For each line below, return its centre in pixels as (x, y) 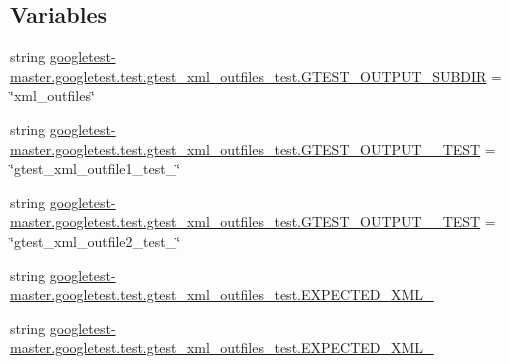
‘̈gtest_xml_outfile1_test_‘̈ (95, 168)
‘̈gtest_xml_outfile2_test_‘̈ (95, 240)
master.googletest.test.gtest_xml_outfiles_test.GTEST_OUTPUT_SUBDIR (248, 75)
